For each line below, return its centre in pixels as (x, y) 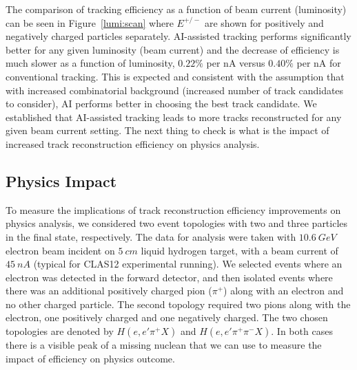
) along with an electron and (284, 291)
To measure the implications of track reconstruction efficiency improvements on (173, 209)
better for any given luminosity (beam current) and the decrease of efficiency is (173, 49)
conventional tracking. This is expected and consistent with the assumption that (175, 76)
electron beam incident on (60, 250)
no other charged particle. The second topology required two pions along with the (178, 304)
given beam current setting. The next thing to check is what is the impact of (167, 130)
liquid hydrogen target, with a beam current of (239, 250)
